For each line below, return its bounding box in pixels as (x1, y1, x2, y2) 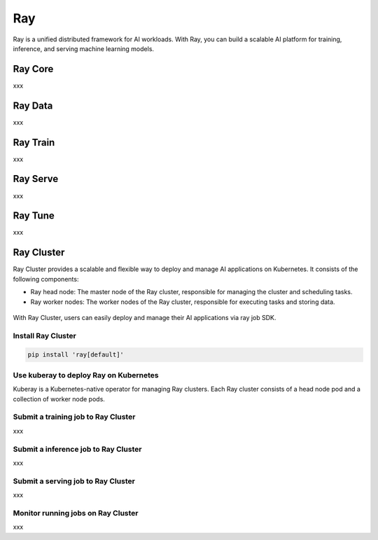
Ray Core (13, 63, 54, 75)
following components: (13, 275, 79, 283)
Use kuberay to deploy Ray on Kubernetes (13, 370, 159, 380)
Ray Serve (13, 173, 59, 185)
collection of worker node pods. (13, 394, 105, 403)
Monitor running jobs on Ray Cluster (13, 508, 139, 518)
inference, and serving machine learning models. (13, 44, 154, 53)
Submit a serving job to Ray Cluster (13, 476, 136, 486)
